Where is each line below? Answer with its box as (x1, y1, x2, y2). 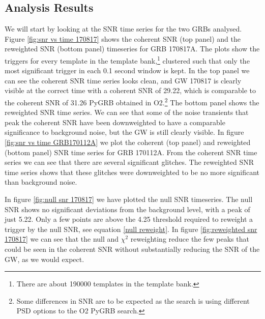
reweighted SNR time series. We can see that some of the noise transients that (5, 107, 249, 118)
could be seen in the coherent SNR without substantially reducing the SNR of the (5, 243, 260, 254)
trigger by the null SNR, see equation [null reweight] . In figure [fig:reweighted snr (5, 223, 257, 234)
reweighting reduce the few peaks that (130, 234, 249, 244)
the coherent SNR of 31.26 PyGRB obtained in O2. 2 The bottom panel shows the (5, 96, 259, 107)
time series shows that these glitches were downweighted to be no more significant (5, 166, 260, 177)
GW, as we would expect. (5, 253, 84, 264)
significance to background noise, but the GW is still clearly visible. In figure (5, 127, 244, 137)
